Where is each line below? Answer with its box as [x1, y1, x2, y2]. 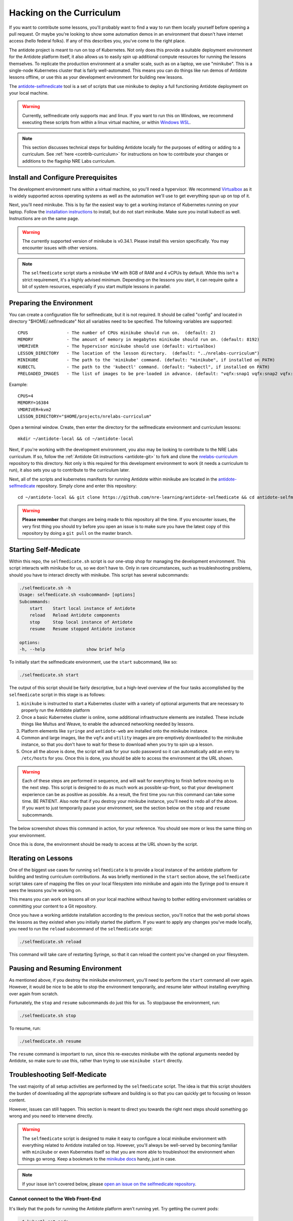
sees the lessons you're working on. [9, 887, 82, 893]
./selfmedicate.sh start [19, 672, 79, 678]
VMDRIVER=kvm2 [18, 407, 51, 412]
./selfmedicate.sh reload [19, 939, 82, 945]
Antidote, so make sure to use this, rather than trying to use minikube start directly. [9, 1058, 183, 1064]
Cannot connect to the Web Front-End [9, 1196, 101, 1202]
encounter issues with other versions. [22, 245, 98, 251]
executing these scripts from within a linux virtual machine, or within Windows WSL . [22, 120, 191, 126]
